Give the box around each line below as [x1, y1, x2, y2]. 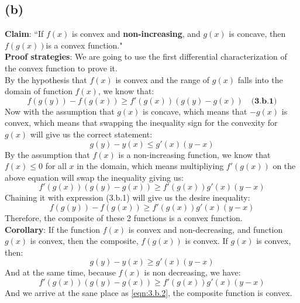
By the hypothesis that [5, 73, 87, 85]
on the [273, 160, 296, 172]
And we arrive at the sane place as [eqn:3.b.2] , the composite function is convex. [5, 286, 292, 298]
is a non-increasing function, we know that [118, 148, 271, 160]
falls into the [237, 73, 283, 85]
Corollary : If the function [5, 223, 101, 235]
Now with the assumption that [5, 105, 115, 117]
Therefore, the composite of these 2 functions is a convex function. [5, 211, 243, 223]
